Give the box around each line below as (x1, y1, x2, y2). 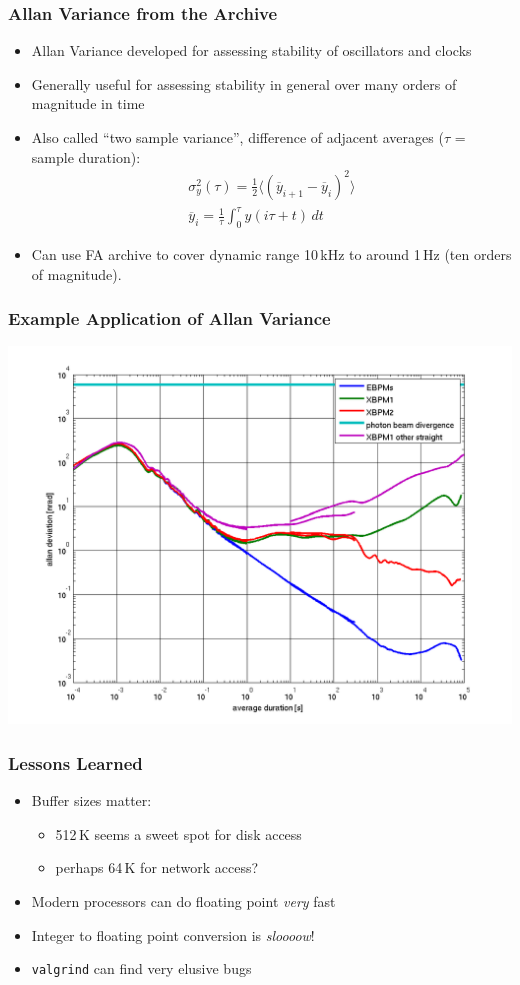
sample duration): (31, 146, 141, 167)
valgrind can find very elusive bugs (31, 958, 252, 979)
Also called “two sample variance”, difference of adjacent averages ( (31, 127, 444, 147)
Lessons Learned (8, 750, 143, 775)
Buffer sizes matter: (31, 790, 152, 811)
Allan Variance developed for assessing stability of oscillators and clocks (31, 40, 472, 61)
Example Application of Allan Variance (8, 306, 331, 331)
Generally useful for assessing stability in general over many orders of (31, 73, 457, 94)
